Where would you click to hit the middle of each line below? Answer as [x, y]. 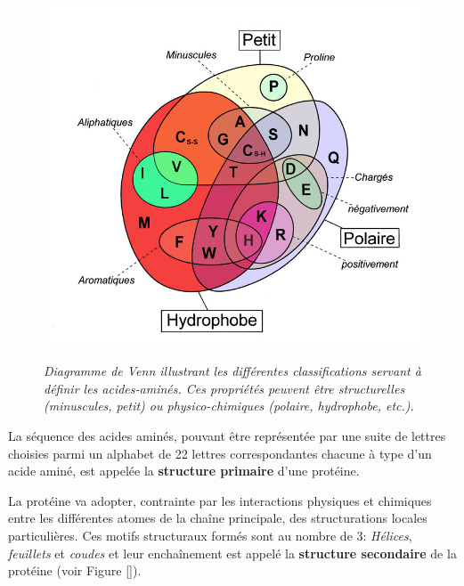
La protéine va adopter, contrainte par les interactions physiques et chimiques [220, 500]
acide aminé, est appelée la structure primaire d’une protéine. [184, 471]
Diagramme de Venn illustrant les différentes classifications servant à [232, 371]
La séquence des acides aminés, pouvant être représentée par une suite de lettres [227, 436]
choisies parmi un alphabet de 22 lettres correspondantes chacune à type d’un [220, 453]
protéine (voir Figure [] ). [75, 570]
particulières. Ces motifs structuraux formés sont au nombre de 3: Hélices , [210, 536]
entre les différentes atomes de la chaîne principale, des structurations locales [218, 518]
